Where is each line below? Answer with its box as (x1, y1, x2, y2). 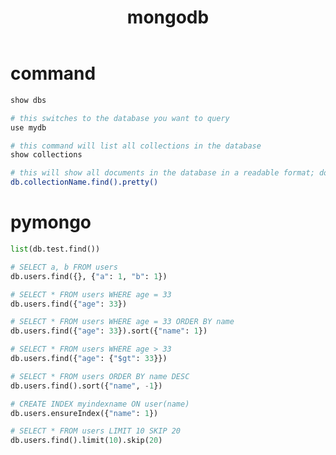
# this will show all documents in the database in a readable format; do (10, 168, 329, 178)
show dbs (10, 95, 47, 105)
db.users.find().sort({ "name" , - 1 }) (10, 381, 163, 391)
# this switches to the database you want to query (10, 113, 230, 123)
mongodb (126, 6, 210, 29)
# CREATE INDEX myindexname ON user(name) (10, 399, 190, 409)
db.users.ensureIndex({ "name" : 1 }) (10, 408, 159, 418)
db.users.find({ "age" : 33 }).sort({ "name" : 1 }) (10, 326, 208, 336)
